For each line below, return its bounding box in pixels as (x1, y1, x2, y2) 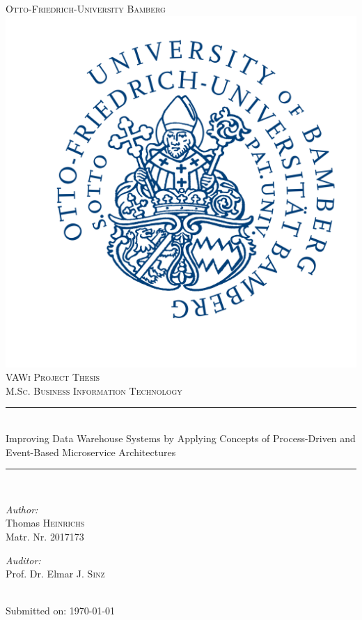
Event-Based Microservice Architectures (6, 444, 176, 459)
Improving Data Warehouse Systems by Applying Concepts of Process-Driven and (6, 430, 356, 445)
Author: (6, 501, 38, 516)
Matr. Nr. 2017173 (6, 529, 84, 543)
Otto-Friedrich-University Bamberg (6, 1, 166, 15)
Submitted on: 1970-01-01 (6, 603, 116, 618)
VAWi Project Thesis (6, 370, 100, 384)
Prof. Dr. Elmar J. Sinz (6, 566, 105, 581)
